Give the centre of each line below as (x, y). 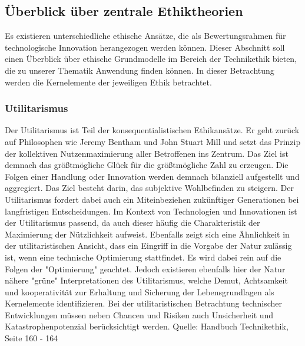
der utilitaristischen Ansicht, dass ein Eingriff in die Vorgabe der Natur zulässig (148, 246)
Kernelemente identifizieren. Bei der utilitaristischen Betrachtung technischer (144, 303)
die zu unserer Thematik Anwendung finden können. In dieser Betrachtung (140, 70)
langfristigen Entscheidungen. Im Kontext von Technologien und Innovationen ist (151, 211)
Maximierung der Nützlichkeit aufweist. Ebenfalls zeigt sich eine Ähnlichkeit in (147, 234)
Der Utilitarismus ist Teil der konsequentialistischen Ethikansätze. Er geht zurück (152, 130)
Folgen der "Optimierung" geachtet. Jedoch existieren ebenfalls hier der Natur (145, 268)
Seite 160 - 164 (32, 338)
